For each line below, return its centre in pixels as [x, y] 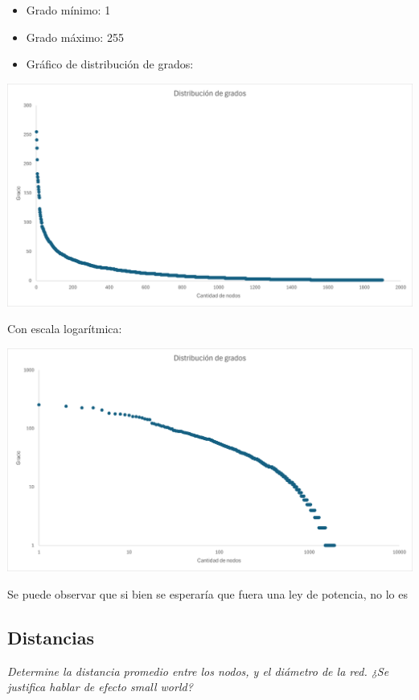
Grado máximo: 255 [75, 37]
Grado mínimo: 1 [68, 10]
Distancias [51, 637]
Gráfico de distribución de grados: [110, 64]
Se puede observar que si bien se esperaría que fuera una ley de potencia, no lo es [207, 593]
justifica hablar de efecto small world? [100, 687]
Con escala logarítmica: [65, 329]
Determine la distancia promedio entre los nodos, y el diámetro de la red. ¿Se [198, 671]
